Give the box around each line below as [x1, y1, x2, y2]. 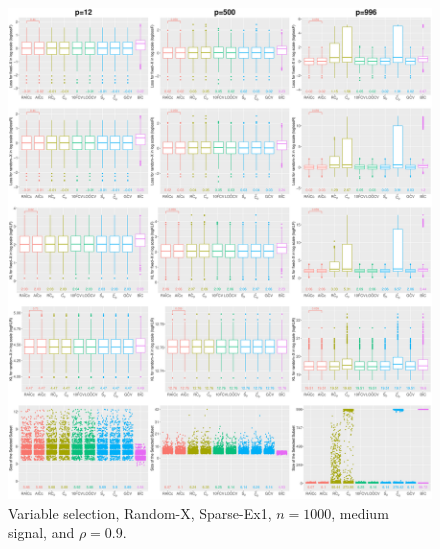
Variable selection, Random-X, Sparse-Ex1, [8, 502, 272, 523]
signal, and [8, 522, 75, 543]
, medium [331, 502, 389, 523]
